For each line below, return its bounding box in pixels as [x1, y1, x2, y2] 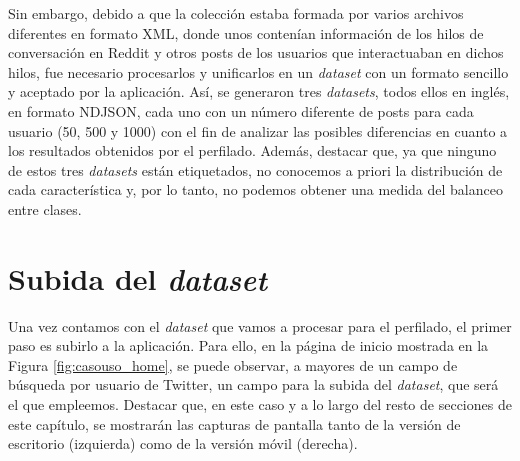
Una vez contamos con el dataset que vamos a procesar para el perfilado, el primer [8, 315, 512, 336]
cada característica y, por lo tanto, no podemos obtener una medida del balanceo [8, 179, 503, 200]
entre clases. [8, 198, 82, 219]
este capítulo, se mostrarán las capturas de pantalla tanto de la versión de [8, 413, 461, 434]
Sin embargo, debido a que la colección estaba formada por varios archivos [8, 3, 464, 23]
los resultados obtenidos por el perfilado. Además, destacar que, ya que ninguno [8, 140, 497, 161]
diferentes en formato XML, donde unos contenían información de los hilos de [8, 22, 484, 43]
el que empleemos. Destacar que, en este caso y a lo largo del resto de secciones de [8, 394, 512, 415]
